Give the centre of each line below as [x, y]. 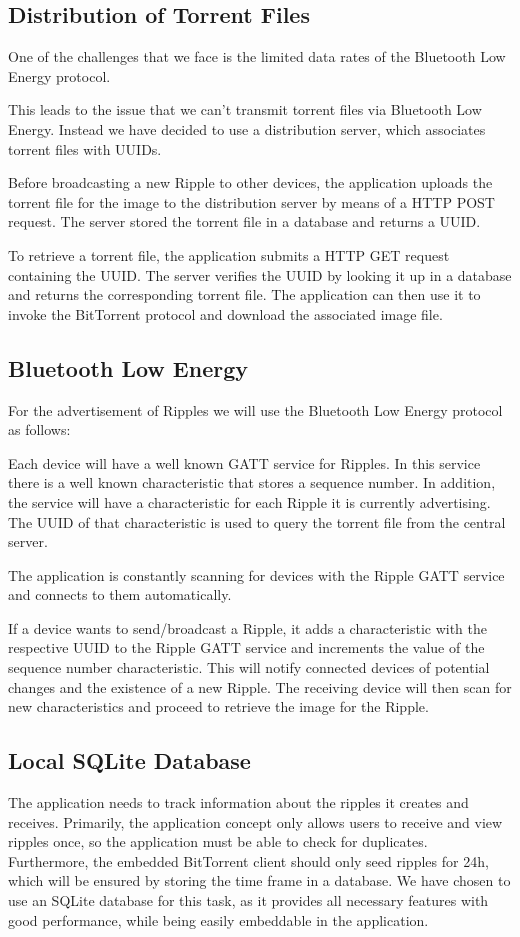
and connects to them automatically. [120, 594]
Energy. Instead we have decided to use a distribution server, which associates [247, 128]
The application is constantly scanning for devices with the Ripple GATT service [256, 574]
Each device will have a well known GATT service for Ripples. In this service [244, 462]
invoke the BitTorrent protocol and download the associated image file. [225, 313]
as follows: [39, 429]
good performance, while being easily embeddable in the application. [218, 919]
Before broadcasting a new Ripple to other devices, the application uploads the [250, 182]
